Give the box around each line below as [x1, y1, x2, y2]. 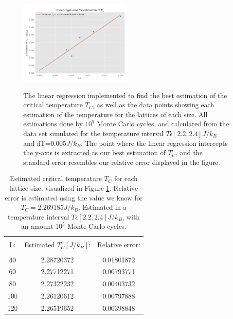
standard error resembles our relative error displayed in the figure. [23, 157, 220, 167]
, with [122, 211, 140, 221]
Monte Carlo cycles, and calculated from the [97, 119, 229, 129]
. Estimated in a [78, 202, 127, 212]
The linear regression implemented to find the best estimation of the [23, 90, 227, 100]
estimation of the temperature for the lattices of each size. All [23, 109, 208, 119]
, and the [176, 147, 203, 158]
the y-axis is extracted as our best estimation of [23, 147, 166, 158]
